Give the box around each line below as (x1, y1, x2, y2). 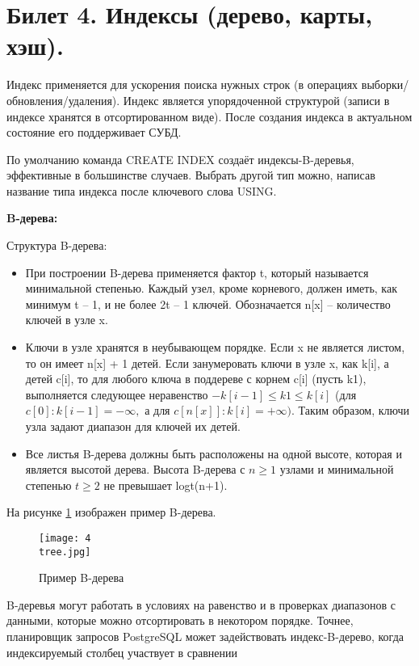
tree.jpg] (39, 546, 91, 558)
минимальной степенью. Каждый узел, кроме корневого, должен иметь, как (25, 280, 397, 297)
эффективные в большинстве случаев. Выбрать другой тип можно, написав (6, 166, 375, 183)
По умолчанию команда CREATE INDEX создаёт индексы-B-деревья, (6, 150, 354, 167)
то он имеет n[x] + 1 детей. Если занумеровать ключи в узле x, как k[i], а (25, 354, 389, 371)
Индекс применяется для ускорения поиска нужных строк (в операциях (6, 76, 358, 93)
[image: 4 (39, 532, 91, 544)
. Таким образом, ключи (291, 402, 410, 419)
